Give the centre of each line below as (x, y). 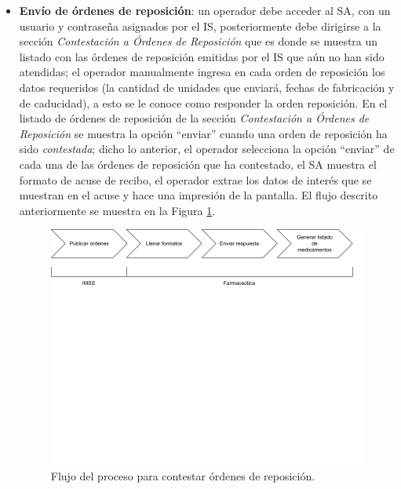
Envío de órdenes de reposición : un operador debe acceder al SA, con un (205, 10)
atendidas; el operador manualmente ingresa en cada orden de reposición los (202, 72)
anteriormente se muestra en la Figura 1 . (117, 210)
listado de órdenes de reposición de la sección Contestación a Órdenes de (194, 118)
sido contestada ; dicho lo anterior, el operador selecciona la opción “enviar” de (207, 149)
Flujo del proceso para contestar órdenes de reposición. (183, 476)
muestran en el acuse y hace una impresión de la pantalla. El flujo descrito (199, 195)
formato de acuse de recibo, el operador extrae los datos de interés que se (195, 179)
